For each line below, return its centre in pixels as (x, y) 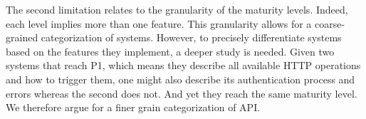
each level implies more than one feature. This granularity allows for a (159, 23)
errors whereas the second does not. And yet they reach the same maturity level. (182, 93)
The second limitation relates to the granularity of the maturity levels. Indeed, (177, 9)
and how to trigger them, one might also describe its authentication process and (181, 79)
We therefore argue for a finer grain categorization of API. (133, 107)
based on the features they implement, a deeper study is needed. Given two (170, 51)
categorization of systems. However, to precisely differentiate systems (191, 37)
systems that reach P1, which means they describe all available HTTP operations (183, 65)
